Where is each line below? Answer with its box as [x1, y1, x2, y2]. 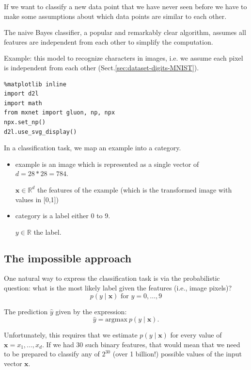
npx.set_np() [4, 118, 46, 126]
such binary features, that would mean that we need [85, 339, 240, 349]
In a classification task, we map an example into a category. [4, 143, 181, 153]
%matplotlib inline [4, 80, 66, 88]
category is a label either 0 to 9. [15, 210, 110, 221]
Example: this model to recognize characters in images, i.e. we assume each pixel [4, 53, 243, 63]
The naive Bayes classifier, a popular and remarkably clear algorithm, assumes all [4, 27, 246, 37]
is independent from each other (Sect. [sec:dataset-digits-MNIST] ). [4, 62, 199, 72]
